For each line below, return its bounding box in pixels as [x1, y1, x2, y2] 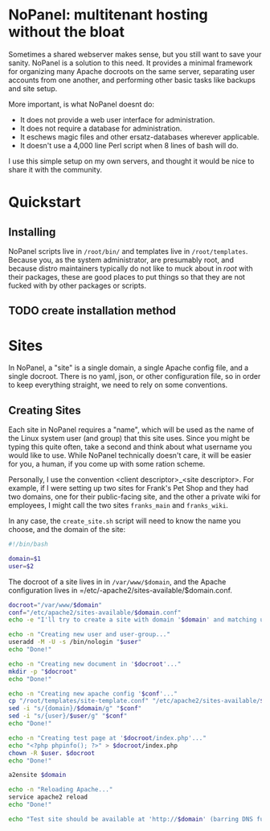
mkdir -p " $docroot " [8, 667, 78, 675]
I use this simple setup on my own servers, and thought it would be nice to [8, 156, 255, 166]
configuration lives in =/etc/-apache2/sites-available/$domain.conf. [8, 585, 233, 595]
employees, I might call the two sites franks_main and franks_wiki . [8, 501, 229, 510]
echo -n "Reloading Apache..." [8, 786, 113, 794]
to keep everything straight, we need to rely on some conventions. [8, 380, 228, 390]
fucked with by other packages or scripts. [8, 280, 147, 290]
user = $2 [8, 562, 35, 570]
